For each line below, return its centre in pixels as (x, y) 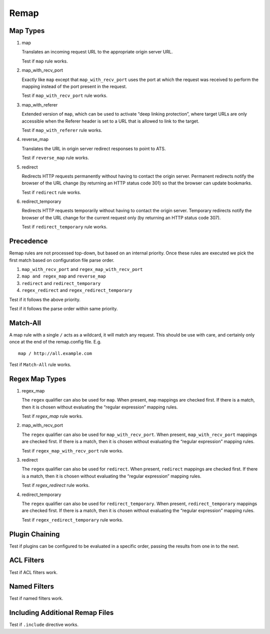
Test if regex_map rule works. (52, 416)
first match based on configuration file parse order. (62, 260)
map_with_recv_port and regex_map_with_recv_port (82, 269)
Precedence (28, 241)
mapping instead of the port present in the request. (74, 86)
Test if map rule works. (45, 61)
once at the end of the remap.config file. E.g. (55, 342)
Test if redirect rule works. (51, 192)
